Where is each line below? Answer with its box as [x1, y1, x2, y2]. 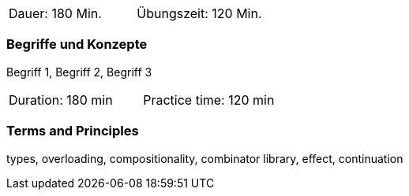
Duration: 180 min [9, 91, 113, 108]
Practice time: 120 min [143, 91, 275, 108]
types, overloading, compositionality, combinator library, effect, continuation [6, 151, 403, 165]
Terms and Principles [6, 123, 139, 139]
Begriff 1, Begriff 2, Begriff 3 [6, 65, 152, 79]
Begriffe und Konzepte [6, 36, 148, 53]
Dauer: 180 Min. [9, 6, 102, 21]
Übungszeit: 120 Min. [137, 6, 262, 21]
